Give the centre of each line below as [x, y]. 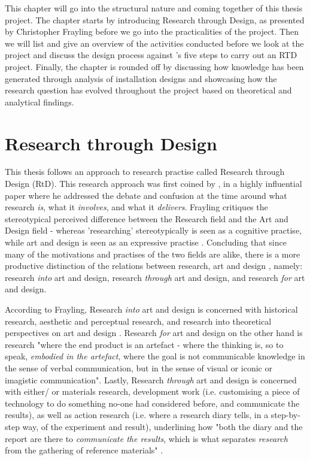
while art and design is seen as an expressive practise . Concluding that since [146, 242]
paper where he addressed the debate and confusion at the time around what [146, 195]
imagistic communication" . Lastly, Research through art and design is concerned [151, 379]
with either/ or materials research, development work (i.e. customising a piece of [152, 391]
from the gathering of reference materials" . [84, 450]
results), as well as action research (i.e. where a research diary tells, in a [137, 415]
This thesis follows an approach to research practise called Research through [145, 172]
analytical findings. [39, 102]
